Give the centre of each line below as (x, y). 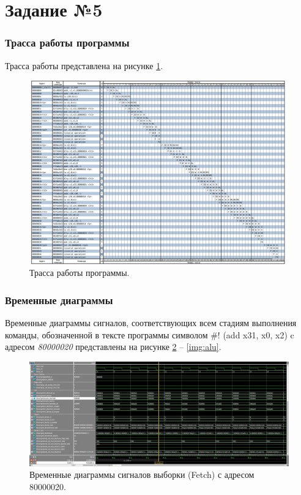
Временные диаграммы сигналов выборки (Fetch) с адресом (142, 475)
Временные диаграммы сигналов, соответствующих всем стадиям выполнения (151, 323)
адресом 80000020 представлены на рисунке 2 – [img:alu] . (113, 347)
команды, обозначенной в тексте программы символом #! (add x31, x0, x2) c (150, 334)
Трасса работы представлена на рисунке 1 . (84, 65)
